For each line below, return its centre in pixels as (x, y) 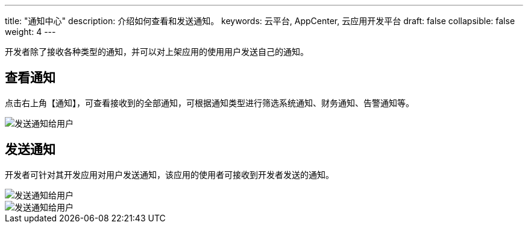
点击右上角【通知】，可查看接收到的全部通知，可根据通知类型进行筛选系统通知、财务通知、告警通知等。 (209, 103)
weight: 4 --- (30, 32)
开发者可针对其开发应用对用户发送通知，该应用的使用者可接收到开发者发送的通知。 (169, 174)
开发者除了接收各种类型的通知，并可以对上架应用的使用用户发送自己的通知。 (157, 52)
